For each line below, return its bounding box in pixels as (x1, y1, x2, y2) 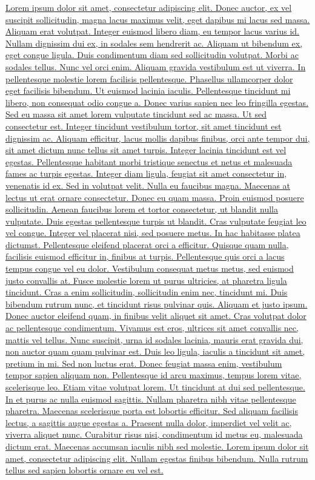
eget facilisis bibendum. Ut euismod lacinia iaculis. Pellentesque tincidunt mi (5, 84, 291, 97)
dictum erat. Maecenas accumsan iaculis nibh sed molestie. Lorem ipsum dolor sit (5, 439, 309, 452)
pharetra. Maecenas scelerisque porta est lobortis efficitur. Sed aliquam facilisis (5, 404, 298, 417)
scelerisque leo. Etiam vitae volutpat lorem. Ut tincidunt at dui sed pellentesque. (5, 381, 305, 393)
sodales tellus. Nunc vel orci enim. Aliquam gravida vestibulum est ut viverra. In (5, 60, 306, 73)
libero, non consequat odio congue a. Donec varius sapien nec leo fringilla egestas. (5, 96, 309, 108)
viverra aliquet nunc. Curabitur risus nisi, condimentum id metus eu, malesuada (5, 428, 303, 441)
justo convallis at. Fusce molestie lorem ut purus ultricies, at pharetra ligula (5, 274, 287, 286)
